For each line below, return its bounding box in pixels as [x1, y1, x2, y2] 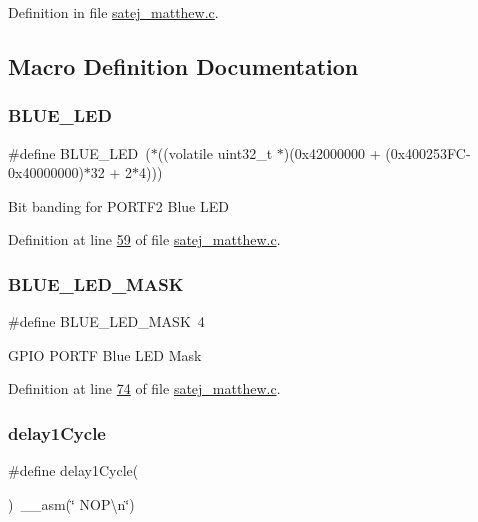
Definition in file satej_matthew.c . [8, 2, 219, 22]
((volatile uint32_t [157, 142, 273, 163]
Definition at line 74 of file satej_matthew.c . [8, 378, 281, 399]
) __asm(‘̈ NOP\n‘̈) [8, 493, 135, 514]
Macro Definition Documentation [8, 50, 359, 81]
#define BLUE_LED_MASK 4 [8, 311, 205, 332]
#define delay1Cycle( [8, 460, 139, 481]
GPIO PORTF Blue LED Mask [8, 344, 202, 365]
